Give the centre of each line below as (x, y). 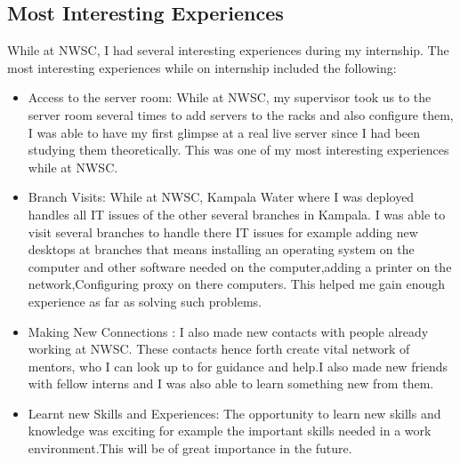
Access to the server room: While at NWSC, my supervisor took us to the (230, 97)
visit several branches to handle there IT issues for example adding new (223, 231)
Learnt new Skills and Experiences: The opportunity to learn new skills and (234, 413)
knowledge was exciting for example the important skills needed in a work (230, 431)
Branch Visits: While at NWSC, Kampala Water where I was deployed (221, 197)
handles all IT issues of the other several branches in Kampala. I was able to (237, 214)
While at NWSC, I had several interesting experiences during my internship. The (228, 50)
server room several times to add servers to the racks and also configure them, (241, 114)
